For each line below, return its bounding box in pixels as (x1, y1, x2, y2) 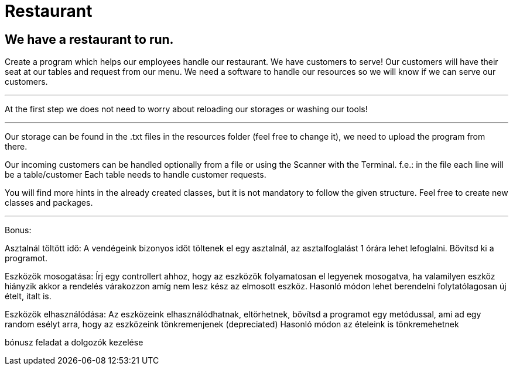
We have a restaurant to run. (5, 32, 174, 47)
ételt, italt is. (5, 291, 52, 302)
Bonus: (5, 225, 32, 236)
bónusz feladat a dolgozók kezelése (5, 337, 143, 348)
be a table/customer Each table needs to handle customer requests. (5, 170, 266, 180)
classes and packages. (5, 198, 93, 208)
